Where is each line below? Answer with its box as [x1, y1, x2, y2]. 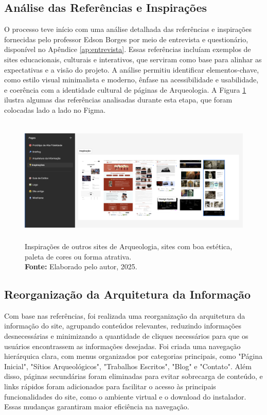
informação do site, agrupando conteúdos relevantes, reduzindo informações [4, 320, 241, 331]
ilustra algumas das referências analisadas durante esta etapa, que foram [4, 94, 233, 105]
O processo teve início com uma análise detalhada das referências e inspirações [4, 24, 252, 34]
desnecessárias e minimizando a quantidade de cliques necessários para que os [4, 331, 248, 341]
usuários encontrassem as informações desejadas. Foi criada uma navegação [4, 340, 241, 351]
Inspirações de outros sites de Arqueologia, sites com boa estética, [25, 240, 233, 251]
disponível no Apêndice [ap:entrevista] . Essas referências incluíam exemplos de [4, 44, 251, 55]
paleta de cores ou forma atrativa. [25, 251, 132, 262]
